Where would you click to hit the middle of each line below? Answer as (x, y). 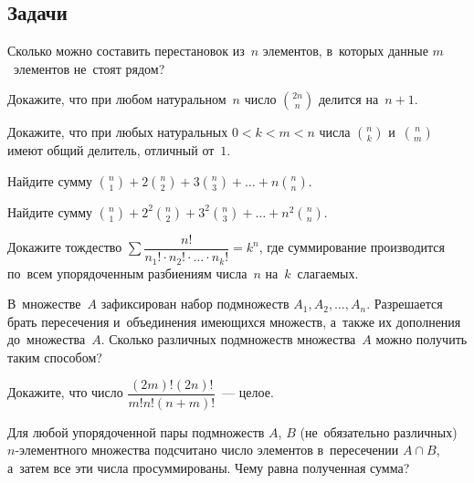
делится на (348, 99)
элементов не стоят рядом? (89, 68)
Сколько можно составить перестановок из (126, 51)
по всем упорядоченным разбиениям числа (127, 273)
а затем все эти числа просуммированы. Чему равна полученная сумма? (209, 467)
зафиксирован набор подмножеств (195, 304)
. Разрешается (405, 304)
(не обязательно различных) (379, 431)
